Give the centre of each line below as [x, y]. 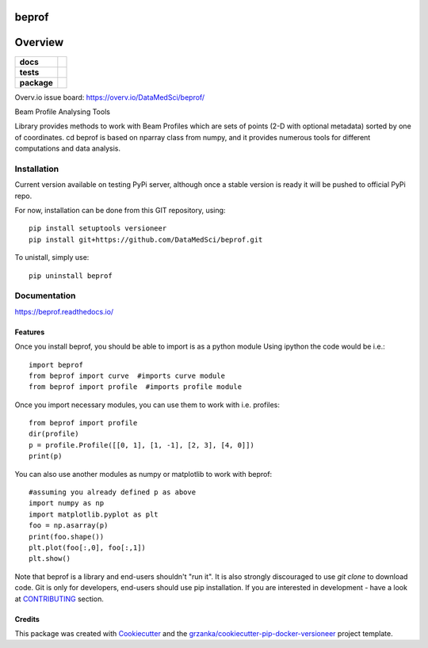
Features [30, 332]
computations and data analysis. [68, 149]
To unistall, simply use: [52, 257]
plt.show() [50, 559]
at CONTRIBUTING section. [59, 599]
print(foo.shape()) [67, 536]
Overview [39, 42]
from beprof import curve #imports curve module [127, 375]
